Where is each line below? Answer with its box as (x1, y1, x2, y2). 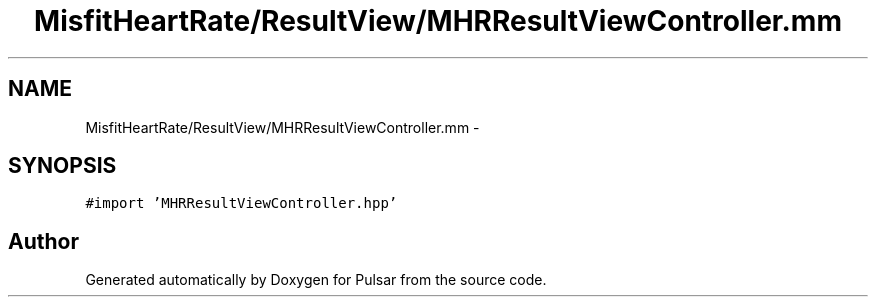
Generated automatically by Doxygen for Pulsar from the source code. (85, 271, 547, 289)
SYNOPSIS (8, 153, 117, 179)
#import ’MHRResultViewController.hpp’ (85, 195, 398, 212)
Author (8, 228, 79, 254)
